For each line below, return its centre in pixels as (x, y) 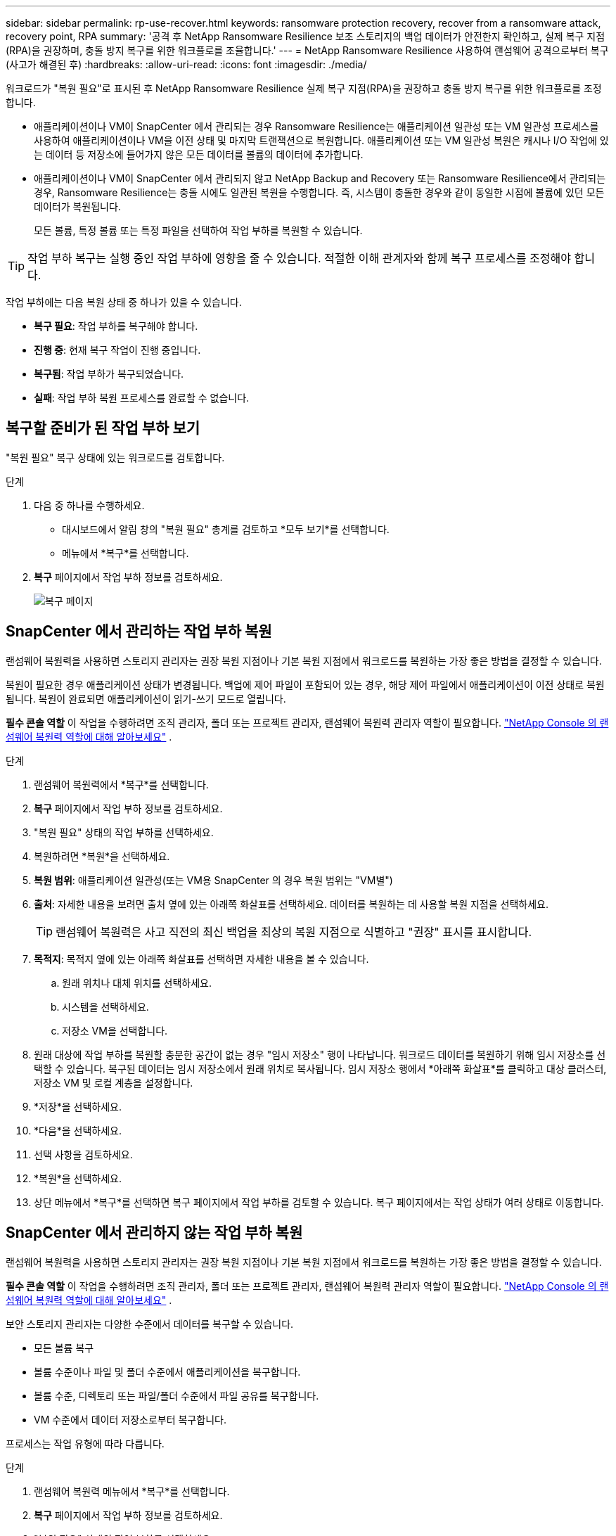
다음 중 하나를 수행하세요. (89, 505)
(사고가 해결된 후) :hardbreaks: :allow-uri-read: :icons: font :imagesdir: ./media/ (186, 64)
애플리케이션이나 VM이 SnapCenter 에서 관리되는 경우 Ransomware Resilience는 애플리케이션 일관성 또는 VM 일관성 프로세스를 (316, 126)
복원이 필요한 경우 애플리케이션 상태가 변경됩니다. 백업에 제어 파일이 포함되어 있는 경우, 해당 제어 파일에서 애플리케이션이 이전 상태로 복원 (305, 684)
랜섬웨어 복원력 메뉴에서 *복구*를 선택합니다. (132, 1491)
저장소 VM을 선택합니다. (115, 1030)
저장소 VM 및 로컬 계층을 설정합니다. (114, 1082)
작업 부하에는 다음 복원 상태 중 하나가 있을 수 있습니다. (124, 302)
